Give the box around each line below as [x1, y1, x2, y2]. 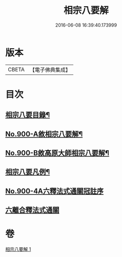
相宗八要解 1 [5, 246, 31, 252]
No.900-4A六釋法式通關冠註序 [5, 187, 104, 195]
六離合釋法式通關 [5, 206, 59, 214]
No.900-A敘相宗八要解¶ [5, 129, 83, 139]
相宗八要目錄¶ [5, 111, 50, 120]
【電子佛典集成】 [29, 66, 71, 73]
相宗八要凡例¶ [5, 168, 50, 176]
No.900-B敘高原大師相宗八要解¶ [5, 149, 109, 157]
